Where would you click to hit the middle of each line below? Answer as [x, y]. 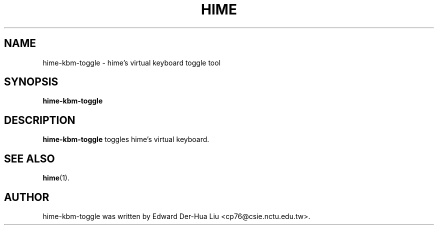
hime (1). [56, 178]
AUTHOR [27, 197]
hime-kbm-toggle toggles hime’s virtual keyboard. [126, 139]
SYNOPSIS [31, 82]
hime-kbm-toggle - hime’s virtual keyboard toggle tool [132, 62]
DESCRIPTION [40, 120]
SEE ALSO [29, 158]
